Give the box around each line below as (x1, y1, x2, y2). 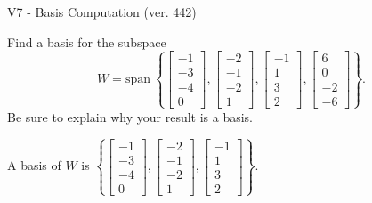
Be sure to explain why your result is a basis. (7, 107, 254, 126)
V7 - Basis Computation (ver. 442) (7, 3, 197, 20)
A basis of (7, 156, 61, 175)
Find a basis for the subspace (7, 32, 166, 51)
